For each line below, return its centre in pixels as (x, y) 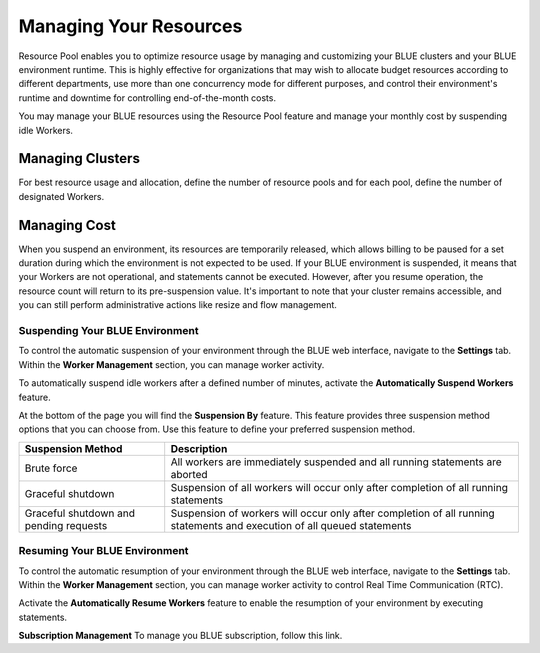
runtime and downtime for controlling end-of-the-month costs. (147, 97)
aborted (189, 474)
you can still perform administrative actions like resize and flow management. (177, 305)
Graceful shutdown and (79, 513)
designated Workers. (61, 196)
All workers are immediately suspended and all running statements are (336, 462)
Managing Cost (67, 225)
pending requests (66, 525)
